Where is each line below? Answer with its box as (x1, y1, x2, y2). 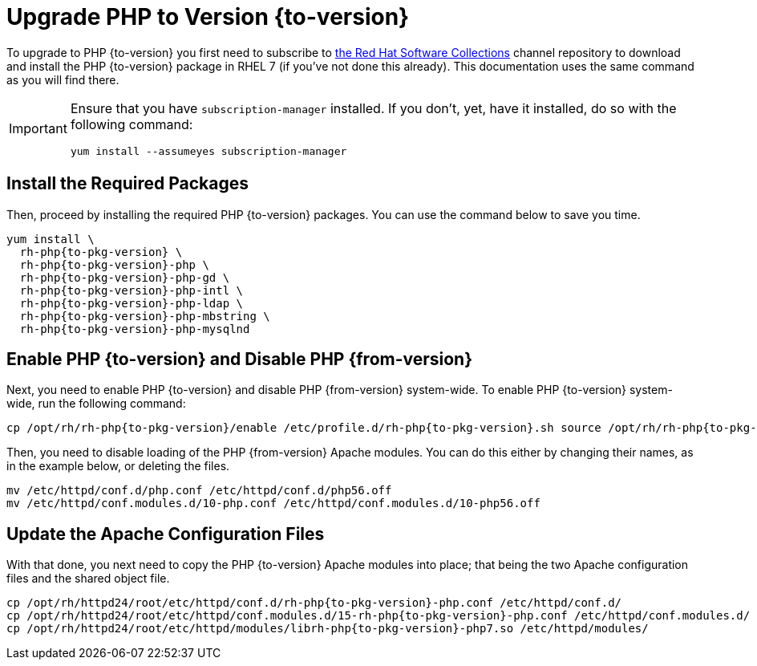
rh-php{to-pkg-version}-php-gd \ (19, 270, 230, 284)
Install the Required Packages (6, 173, 249, 194)
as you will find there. (6, 72, 119, 87)
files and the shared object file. (6, 571, 170, 586)
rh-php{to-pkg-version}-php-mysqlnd (19, 322, 250, 335)
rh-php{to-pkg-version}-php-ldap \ (19, 296, 244, 310)
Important (9, 120, 67, 137)
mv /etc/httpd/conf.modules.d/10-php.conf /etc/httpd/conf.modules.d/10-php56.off (6, 497, 540, 510)
